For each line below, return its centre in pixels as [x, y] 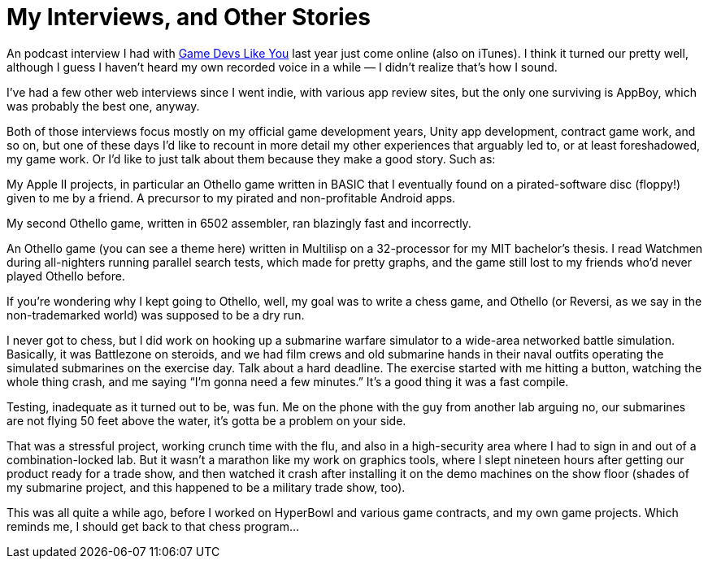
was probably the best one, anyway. [103, 106]
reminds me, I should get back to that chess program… [153, 526]
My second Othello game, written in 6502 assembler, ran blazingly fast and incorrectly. [239, 223]
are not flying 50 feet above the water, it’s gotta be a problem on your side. [206, 420]
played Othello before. [66, 276]
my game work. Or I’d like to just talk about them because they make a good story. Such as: [251, 159]
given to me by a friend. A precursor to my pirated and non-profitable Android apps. [231, 198]
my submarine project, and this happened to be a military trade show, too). [206, 487]
